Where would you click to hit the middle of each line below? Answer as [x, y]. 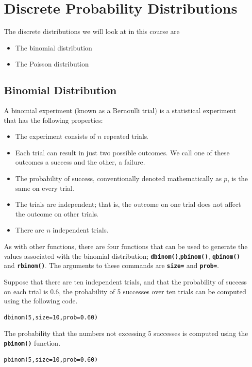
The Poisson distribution [52, 64]
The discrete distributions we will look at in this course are [92, 31]
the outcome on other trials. [57, 213]
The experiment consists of [55, 136]
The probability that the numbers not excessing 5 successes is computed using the [126, 333]
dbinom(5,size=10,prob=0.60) [51, 317]
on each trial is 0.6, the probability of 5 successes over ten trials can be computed [125, 291]
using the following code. [41, 301]
